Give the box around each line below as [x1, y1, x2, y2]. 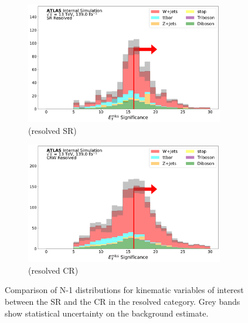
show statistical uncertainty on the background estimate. [5, 307, 209, 319]
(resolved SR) [28, 124, 77, 136]
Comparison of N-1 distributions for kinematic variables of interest [5, 284, 244, 296]
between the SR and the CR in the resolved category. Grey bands [5, 295, 240, 307]
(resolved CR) [28, 264, 79, 276]
